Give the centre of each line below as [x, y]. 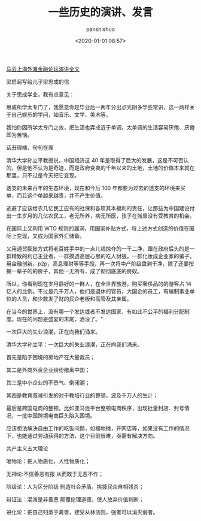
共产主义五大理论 [27, 448]
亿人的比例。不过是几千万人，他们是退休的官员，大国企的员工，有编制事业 [98, 291]
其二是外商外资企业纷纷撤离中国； [48, 369]
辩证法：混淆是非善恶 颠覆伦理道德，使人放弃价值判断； [75, 499]
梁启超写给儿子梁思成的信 [38, 81]
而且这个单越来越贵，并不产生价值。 [61, 195]
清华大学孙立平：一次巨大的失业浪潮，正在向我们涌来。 [74, 344]
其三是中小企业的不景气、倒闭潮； [48, 382]
